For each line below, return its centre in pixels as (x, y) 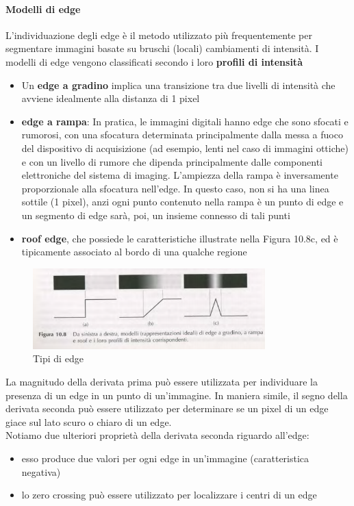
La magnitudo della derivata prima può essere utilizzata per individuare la (162, 381)
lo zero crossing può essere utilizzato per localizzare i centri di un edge (169, 495)
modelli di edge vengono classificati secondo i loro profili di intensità (154, 61)
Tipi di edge (58, 358)
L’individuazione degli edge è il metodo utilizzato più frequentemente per (159, 35)
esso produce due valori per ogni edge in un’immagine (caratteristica (165, 458)
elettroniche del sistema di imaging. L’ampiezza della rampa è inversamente (180, 175)
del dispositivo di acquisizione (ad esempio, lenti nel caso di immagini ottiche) (185, 148)
